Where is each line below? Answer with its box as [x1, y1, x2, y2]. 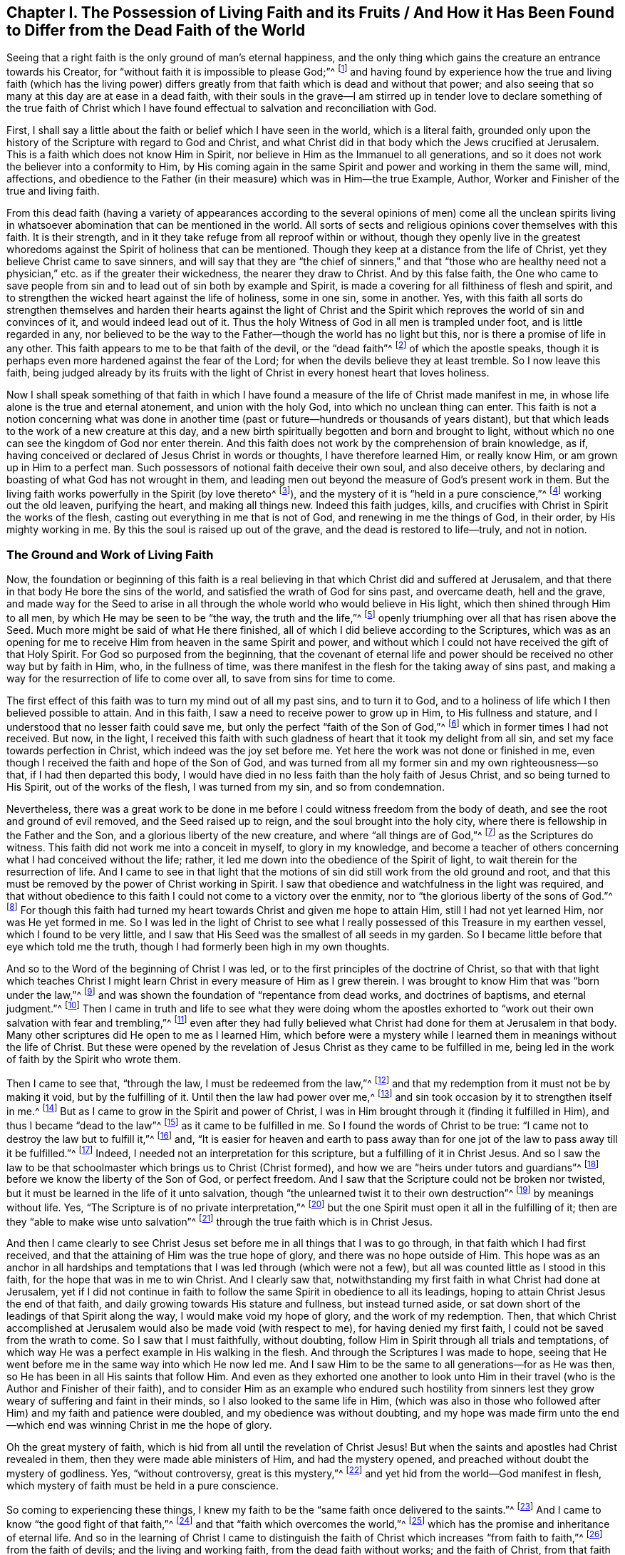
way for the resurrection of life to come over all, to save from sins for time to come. [6, 672, 396, 684]
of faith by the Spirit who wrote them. [6, 1052, 181, 1065]
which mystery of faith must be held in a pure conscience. [6, 1479, 279, 1492]
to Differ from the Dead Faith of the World [6, 21, 306, 39]
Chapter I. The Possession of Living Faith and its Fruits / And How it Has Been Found [6, 4, 614, 21]
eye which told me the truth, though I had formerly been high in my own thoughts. [6, 940, 390, 953]
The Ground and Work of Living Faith [6, 547, 214, 562]
